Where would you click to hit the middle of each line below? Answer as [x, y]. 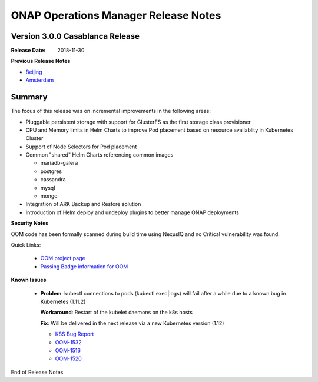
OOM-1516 [68, 350]
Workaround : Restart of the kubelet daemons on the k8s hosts [116, 313]
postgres [51, 171]
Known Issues [29, 280]
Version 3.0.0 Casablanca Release [75, 36]
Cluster [34, 138]
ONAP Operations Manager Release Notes [116, 15]
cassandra [53, 180]
